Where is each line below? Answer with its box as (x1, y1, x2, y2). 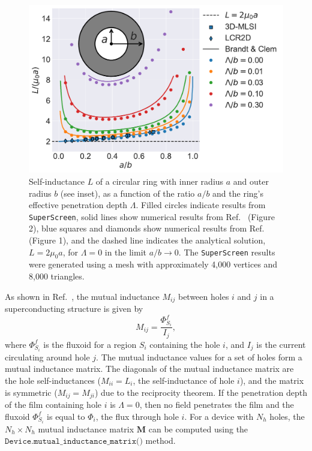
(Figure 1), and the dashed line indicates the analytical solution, (29, 233, 266, 246)
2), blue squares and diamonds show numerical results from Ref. (29, 222, 265, 234)
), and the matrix (239, 374, 304, 386)
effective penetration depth (29, 199, 128, 211)
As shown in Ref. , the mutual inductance (5, 290, 160, 302)
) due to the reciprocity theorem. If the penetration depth (94, 386, 308, 398)
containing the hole (149, 338, 220, 350)
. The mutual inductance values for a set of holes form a (96, 350, 302, 363)
